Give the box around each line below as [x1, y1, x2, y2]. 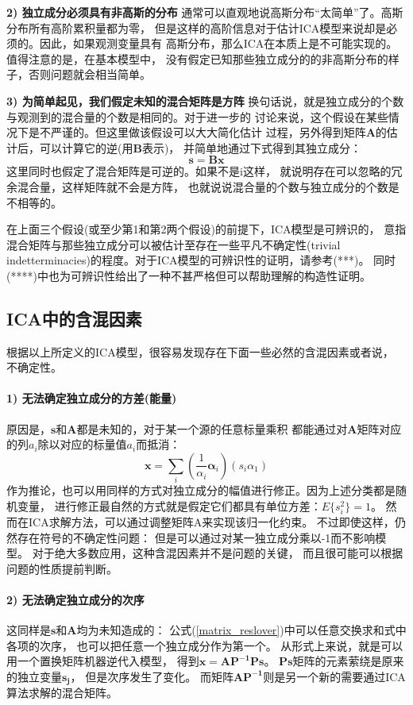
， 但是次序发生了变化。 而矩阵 [70, 668, 234, 684]
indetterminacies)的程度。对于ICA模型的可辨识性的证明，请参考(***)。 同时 [6, 252, 396, 268]
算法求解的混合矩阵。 [6, 684, 118, 701]
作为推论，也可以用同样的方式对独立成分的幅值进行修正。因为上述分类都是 [6, 482, 396, 499]
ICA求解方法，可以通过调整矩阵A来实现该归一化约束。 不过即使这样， [28, 513, 395, 530]
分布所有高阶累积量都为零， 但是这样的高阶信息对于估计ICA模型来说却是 [6, 19, 387, 36]
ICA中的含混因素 [6, 306, 142, 330]
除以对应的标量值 [37, 436, 127, 453]
